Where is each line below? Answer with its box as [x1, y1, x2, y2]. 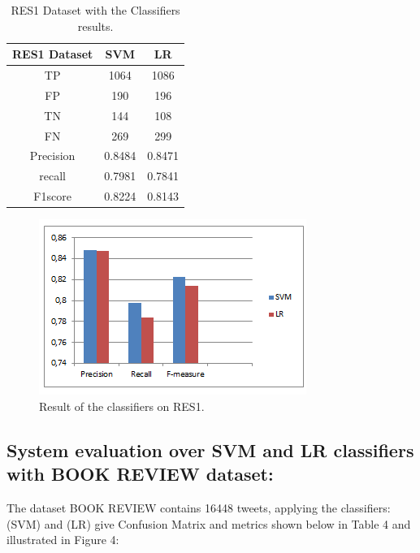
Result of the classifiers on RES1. [39, 397, 205, 414]
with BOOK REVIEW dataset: [6, 461, 274, 486]
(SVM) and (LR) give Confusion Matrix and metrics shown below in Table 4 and [6, 515, 411, 532]
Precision [29, 147, 76, 164]
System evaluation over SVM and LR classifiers [6, 437, 414, 462]
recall [39, 167, 66, 184]
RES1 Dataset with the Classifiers [11, 2, 180, 18]
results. [77, 17, 114, 34]
